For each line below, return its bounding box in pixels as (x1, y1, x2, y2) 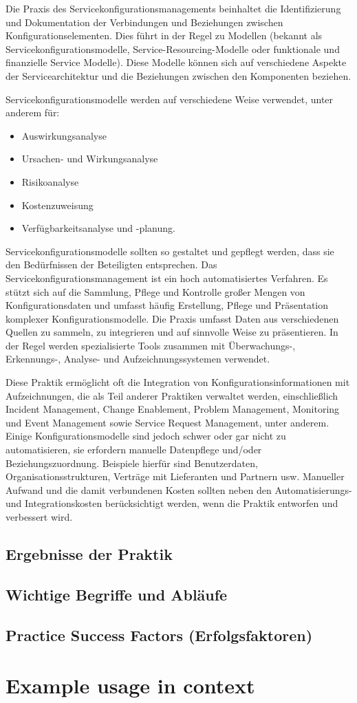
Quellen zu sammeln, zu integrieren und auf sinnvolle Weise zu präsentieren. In (6, 325, 338, 339)
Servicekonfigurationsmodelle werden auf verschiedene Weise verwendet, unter (6, 91, 334, 106)
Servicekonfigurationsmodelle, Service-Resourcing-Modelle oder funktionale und (6, 41, 340, 56)
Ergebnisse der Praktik (6, 543, 173, 564)
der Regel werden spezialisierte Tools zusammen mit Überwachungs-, (6, 338, 296, 352)
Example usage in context (6, 671, 255, 700)
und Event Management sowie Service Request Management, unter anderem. (6, 415, 329, 429)
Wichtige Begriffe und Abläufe (6, 583, 228, 605)
